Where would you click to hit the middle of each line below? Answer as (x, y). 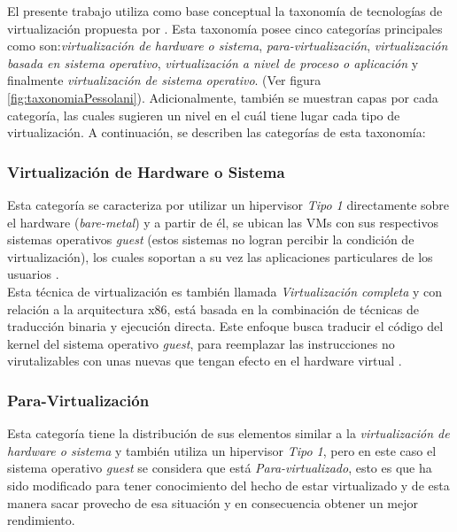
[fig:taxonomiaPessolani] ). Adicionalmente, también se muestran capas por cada (223, 97)
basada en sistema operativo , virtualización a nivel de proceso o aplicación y (213, 62)
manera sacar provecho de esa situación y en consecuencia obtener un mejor (213, 502)
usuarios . (33, 274)
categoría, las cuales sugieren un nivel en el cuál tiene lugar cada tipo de (204, 115)
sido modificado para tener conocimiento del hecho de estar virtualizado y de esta (228, 485)
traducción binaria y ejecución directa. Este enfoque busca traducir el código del (225, 326)
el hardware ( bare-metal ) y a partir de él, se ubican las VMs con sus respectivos (223, 222)
